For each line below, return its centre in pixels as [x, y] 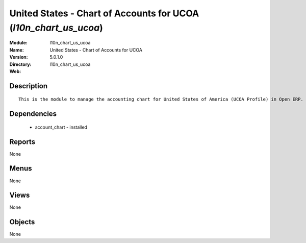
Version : [19, 57]
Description [29, 86]
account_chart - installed [61, 127]
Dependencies [33, 114]
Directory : [20, 64]
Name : [17, 50]
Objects [22, 222]
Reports [22, 142]
